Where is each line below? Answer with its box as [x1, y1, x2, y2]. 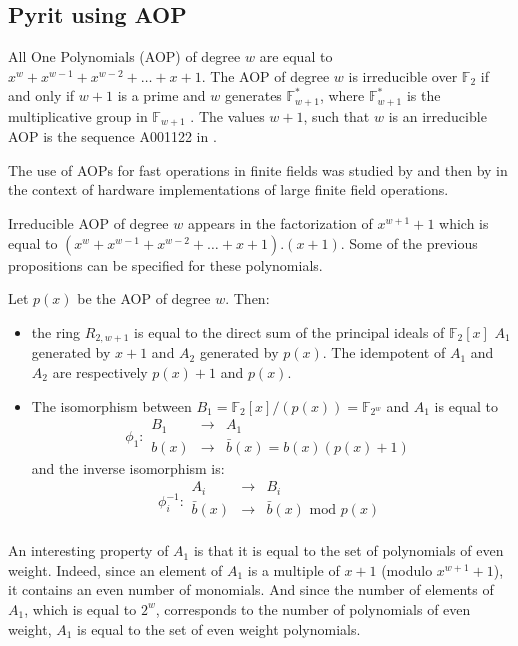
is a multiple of [247, 559, 340, 580]
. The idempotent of [322, 342, 446, 363]
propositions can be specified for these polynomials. [8, 254, 323, 275]
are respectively [52, 361, 148, 382]
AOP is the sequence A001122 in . [8, 126, 217, 147]
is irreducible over [348, 65, 458, 86]
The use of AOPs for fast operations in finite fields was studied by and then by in [8, 159, 508, 180]
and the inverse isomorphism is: [31, 457, 225, 478]
